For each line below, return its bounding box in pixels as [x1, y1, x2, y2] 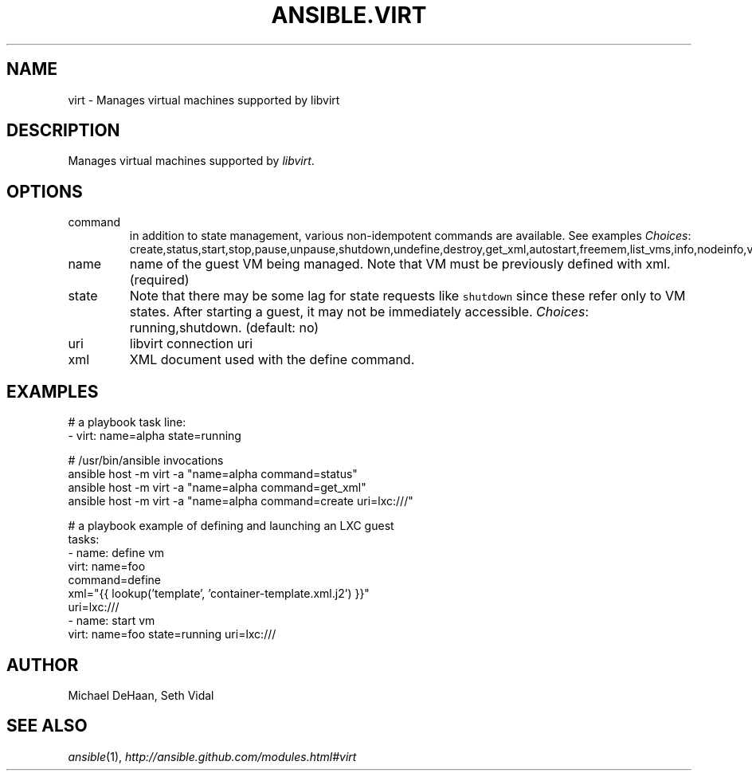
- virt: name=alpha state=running [68, 429, 241, 443]
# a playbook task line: [68, 415, 186, 430]
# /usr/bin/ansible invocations [68, 453, 224, 468]
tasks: [68, 532, 100, 547]
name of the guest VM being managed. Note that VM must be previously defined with [129, 256, 642, 273]
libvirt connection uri [129, 336, 253, 352]
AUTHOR [6, 654, 79, 675]
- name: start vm [68, 614, 155, 628]
